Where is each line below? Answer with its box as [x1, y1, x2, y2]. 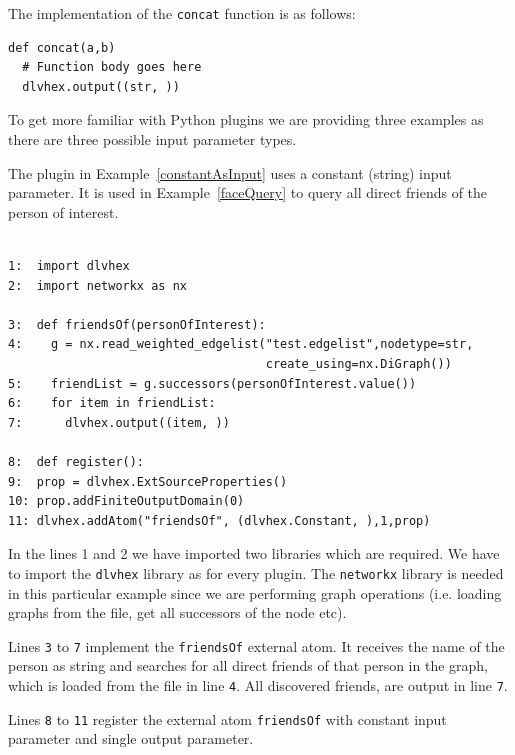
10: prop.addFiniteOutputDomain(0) [8, 494, 245, 509]
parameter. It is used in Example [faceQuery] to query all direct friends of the [8, 182, 488, 203]
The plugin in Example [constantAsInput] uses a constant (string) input [8, 162, 452, 183]
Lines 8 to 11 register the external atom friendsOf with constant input [8, 708, 447, 729]
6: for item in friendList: [8, 396, 216, 411]
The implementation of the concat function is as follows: [8, 3, 356, 23]
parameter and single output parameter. [8, 728, 254, 749]
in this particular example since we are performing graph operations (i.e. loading [8, 582, 502, 603]
